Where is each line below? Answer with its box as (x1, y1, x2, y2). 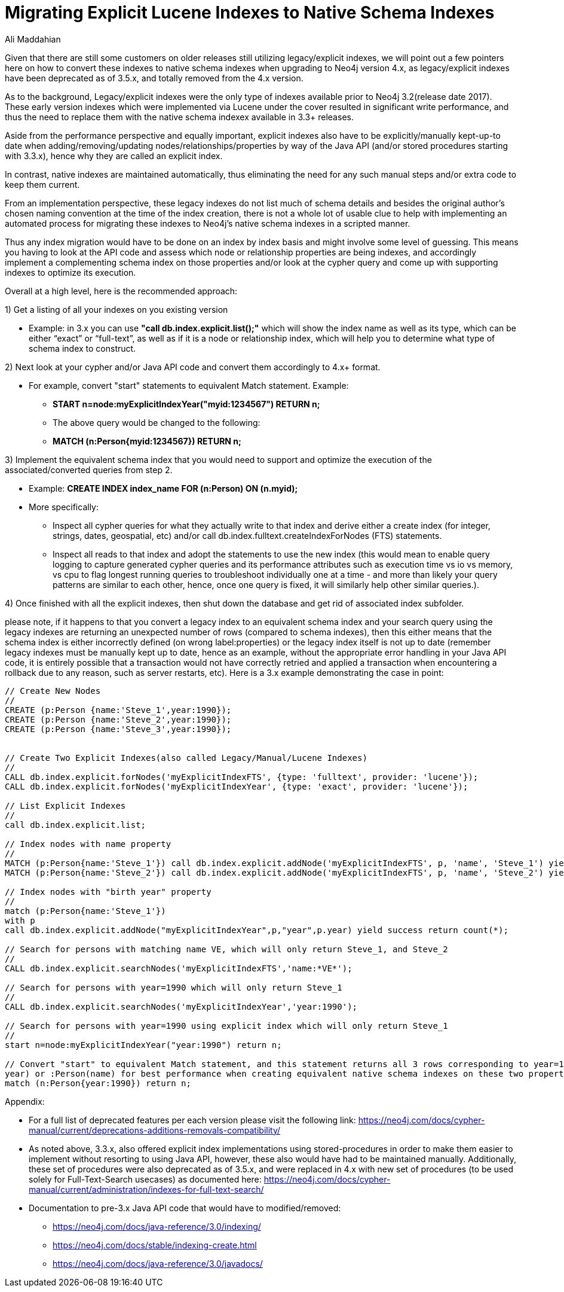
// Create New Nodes (5, 685, 101, 696)
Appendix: (5, 1096, 45, 1107)
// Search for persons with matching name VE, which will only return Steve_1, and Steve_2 (5, 944, 448, 954)
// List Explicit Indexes (5, 800, 126, 810)
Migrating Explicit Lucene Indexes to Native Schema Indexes (5, 2, 495, 23)
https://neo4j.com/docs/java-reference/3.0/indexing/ (53, 1221, 261, 1232)
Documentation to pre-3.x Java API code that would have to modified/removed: (29, 1202, 341, 1213)
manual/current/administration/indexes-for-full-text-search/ (29, 1184, 264, 1195)
